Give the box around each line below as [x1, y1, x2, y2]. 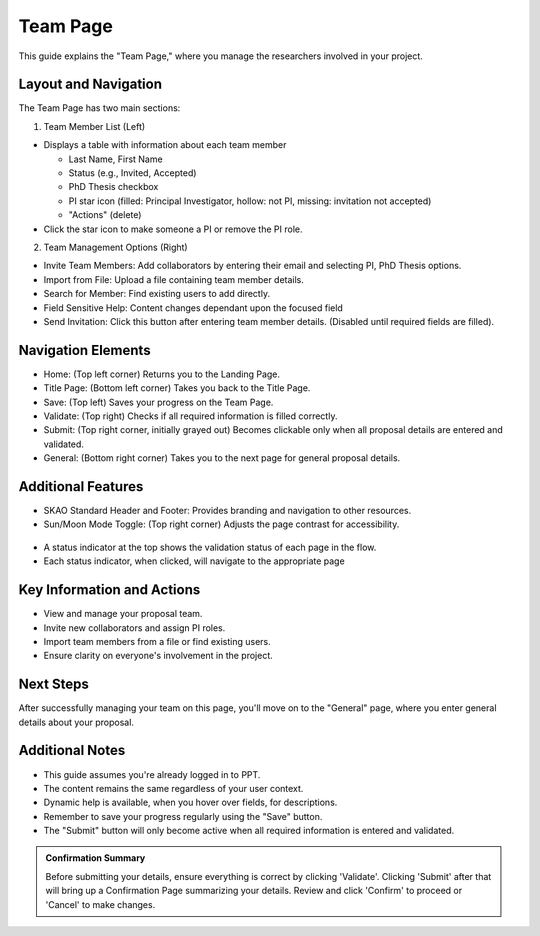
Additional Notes [18, 742, 126, 759]
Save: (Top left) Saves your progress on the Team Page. [43, 396, 274, 408]
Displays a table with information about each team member [43, 139, 287, 151]
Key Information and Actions [18, 581, 201, 599]
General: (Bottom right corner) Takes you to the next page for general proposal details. [43, 452, 401, 464]
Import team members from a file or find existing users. [43, 635, 272, 647]
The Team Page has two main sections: [18, 102, 181, 114]
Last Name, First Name [68, 153, 164, 165]
